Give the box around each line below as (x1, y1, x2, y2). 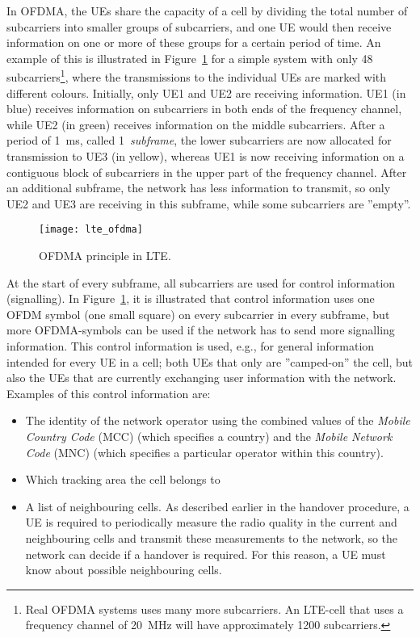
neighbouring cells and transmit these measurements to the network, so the (25, 529, 398, 546)
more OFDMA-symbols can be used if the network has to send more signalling (6, 321, 395, 338)
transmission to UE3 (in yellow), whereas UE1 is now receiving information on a (6, 148, 405, 164)
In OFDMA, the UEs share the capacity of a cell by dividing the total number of (6, 2, 408, 19)
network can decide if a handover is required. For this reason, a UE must (25, 545, 386, 562)
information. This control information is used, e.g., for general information (6, 338, 375, 354)
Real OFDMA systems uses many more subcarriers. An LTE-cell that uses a (25, 600, 404, 617)
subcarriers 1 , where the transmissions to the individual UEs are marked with (6, 66, 387, 86)
